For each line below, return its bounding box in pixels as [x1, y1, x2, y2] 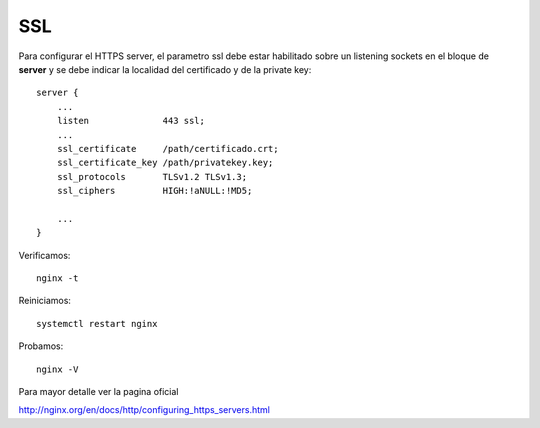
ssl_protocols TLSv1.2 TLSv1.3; [56, 171, 248, 182]
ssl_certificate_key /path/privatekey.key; [56, 157, 274, 169]
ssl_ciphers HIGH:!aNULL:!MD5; [56, 185, 253, 197]
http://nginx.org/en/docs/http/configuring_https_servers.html [18, 404, 270, 416]
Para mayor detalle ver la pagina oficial [18, 385, 179, 397]
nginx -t [36, 273, 79, 284]
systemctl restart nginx [36, 318, 158, 329]
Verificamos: [18, 249, 71, 261]
